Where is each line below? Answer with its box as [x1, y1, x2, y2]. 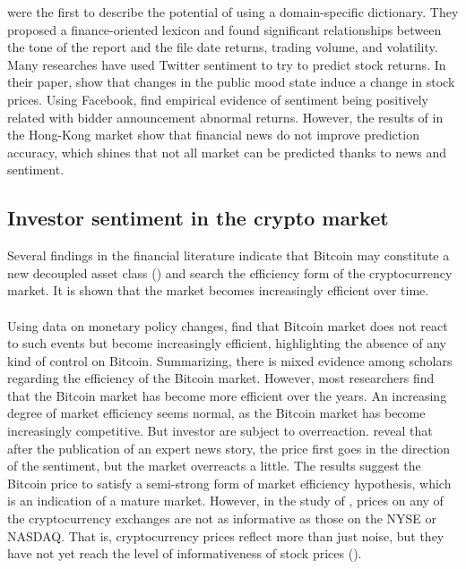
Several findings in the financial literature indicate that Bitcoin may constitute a [7, 246, 450, 265]
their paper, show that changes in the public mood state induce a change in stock [7, 72, 455, 91]
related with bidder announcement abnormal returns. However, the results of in [7, 107, 444, 126]
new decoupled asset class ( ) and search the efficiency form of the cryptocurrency [7, 263, 453, 282]
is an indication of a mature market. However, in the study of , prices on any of [7, 491, 444, 510]
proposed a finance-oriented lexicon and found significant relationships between [7, 20, 442, 38]
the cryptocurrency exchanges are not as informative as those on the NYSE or [7, 509, 437, 528]
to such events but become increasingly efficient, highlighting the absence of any [7, 334, 446, 352]
